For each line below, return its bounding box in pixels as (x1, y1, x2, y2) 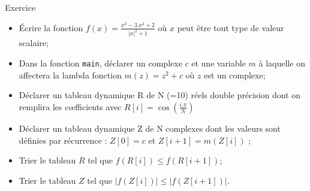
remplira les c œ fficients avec (19, 100, 122, 113)
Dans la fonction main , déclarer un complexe (19, 57, 182, 69)
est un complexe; (204, 68, 266, 81)
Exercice (5, 1, 36, 13)
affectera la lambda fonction (19, 68, 122, 81)
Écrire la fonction (19, 21, 83, 34)
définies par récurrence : (19, 134, 107, 146)
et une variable (191, 57, 246, 69)
